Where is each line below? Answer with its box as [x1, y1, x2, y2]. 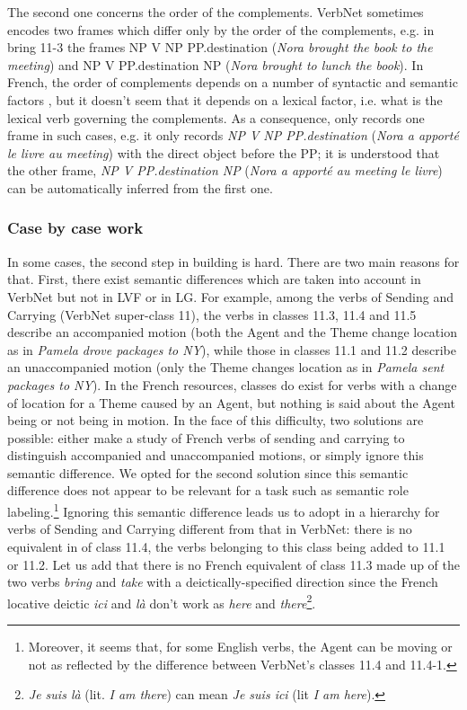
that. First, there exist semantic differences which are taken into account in [7, 270, 421, 288]
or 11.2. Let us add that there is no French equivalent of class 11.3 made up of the [7, 555, 461, 573]
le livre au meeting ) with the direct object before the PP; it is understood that [7, 143, 440, 162]
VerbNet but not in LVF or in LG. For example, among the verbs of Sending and [7, 287, 454, 306]
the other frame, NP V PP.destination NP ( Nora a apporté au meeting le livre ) [7, 161, 443, 180]
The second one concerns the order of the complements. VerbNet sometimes [7, 3, 424, 21]
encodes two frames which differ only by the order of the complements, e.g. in [7, 20, 435, 39]
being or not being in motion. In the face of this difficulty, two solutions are [7, 411, 424, 430]
